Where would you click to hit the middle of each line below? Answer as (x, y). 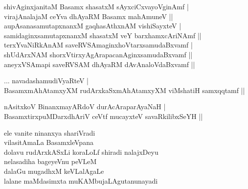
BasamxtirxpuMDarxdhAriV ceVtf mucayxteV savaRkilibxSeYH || (103, 116)
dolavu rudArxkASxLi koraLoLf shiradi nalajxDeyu (81, 152)
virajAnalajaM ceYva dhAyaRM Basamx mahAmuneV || (89, 16)
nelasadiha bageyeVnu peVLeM (50, 161)
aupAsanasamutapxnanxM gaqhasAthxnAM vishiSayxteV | (93, 26)
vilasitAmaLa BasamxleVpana (49, 142)
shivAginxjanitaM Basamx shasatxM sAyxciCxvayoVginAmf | (96, 6)
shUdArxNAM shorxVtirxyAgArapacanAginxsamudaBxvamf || (98, 54)
